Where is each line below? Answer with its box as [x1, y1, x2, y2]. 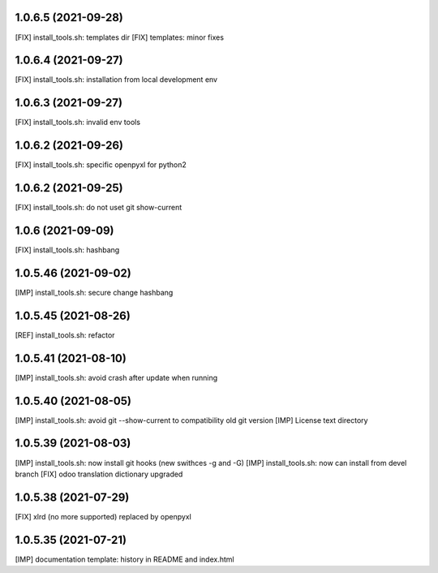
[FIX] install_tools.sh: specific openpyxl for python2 [15, 160, 187, 170]
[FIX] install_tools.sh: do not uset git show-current [15, 203, 182, 213]
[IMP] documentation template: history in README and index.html [15, 554, 234, 564]
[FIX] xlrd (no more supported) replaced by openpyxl [15, 511, 192, 521]
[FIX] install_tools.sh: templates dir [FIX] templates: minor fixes [15, 32, 225, 42]
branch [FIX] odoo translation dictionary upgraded [15, 469, 183, 479]
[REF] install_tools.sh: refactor [15, 330, 115, 340]
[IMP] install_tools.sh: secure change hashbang [15, 287, 174, 297]
